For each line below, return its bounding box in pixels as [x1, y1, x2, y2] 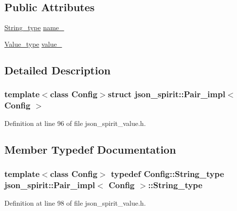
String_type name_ [4, 22, 64, 33]
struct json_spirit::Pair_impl [108, 88, 225, 100]
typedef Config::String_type [111, 167, 224, 179]
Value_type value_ [4, 38, 62, 49]
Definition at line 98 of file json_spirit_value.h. [4, 197, 146, 208]
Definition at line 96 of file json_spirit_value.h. [4, 118, 146, 128]
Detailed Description [4, 62, 111, 77]
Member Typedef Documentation [4, 142, 176, 157]
